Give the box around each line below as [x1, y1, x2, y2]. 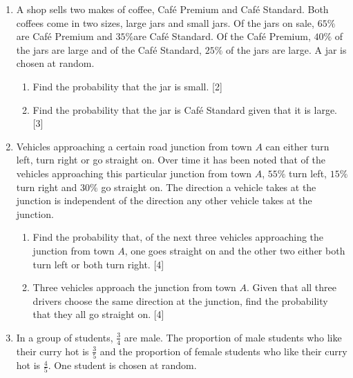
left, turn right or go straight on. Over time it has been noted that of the [16, 152, 325, 167]
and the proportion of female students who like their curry [99, 344, 347, 358]
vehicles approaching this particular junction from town [16, 166, 252, 180]
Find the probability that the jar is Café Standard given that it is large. [32, 102, 337, 117]
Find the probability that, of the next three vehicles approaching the [32, 230, 324, 244]
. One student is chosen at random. [48, 358, 197, 372]
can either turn [265, 139, 330, 153]
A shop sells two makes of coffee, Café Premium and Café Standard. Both [16, 2, 329, 16]
